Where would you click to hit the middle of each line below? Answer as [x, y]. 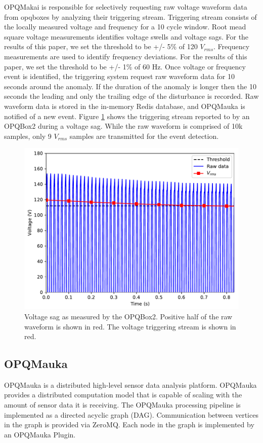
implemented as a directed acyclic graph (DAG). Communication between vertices [131, 414]
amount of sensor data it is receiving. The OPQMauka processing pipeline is [122, 405]
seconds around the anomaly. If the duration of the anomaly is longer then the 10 [130, 86]
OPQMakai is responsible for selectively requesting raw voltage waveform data [126, 7]
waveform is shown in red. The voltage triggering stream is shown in [130, 326]
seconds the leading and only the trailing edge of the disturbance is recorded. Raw [131, 96]
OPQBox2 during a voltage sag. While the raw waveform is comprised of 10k [123, 126]
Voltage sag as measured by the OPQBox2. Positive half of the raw [128, 316]
